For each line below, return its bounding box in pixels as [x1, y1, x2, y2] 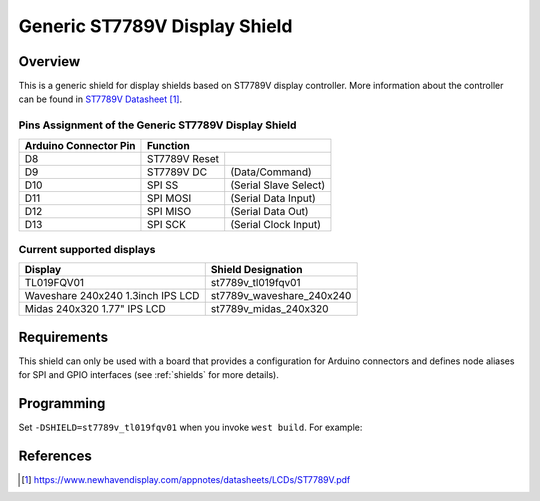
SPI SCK [146, 217, 187, 231]
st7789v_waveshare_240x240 [210, 289, 352, 303]
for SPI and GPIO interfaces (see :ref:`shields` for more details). [18, 369, 279, 381]
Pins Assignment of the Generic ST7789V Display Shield [18, 118, 297, 132]
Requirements [18, 328, 109, 345]
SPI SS [146, 178, 179, 192]
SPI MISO [146, 204, 192, 218]
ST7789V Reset [146, 151, 220, 165]
